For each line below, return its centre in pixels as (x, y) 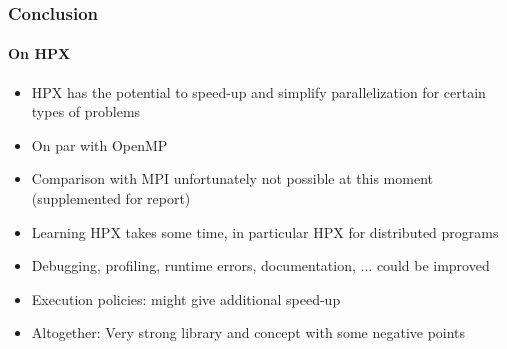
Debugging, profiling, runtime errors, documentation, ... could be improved (260, 265)
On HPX (39, 53)
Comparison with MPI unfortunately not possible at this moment (232, 178)
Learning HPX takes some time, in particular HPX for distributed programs (265, 231)
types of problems (86, 111)
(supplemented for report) (111, 198)
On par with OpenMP (99, 144)
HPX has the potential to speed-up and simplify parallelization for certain (258, 91)
